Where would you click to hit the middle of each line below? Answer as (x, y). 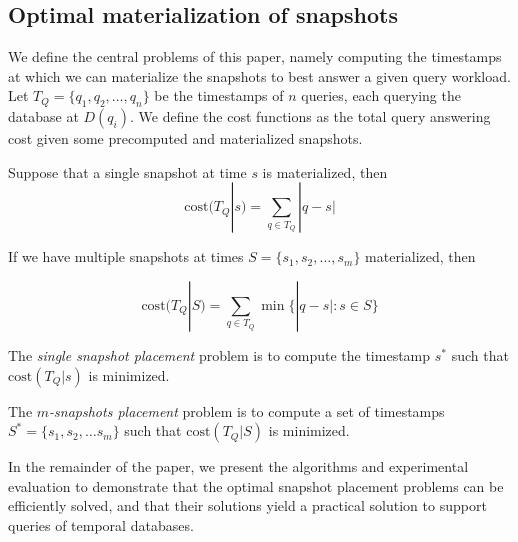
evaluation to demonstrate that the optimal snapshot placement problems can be (256, 485)
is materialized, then (325, 171)
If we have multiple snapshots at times (126, 256)
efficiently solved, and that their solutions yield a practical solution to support (247, 505)
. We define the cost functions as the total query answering (310, 116)
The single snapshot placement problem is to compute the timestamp (219, 354)
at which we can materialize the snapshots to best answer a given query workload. (259, 75)
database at (43, 116)
